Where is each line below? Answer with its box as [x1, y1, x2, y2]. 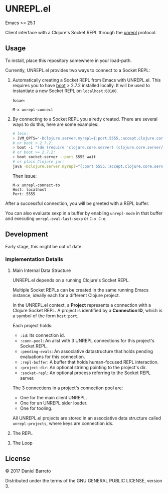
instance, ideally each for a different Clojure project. [12, 292, 120, 298]
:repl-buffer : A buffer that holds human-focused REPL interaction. [20, 359, 159, 365]
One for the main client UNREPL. [20, 394, 87, 400]
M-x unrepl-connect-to [12, 182, 60, 188]
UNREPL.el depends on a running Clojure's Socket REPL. [12, 277, 130, 283]
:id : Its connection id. [20, 332, 65, 338]
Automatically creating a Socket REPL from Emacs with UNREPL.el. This [12, 77, 161, 83]
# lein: [12, 131, 29, 136]
